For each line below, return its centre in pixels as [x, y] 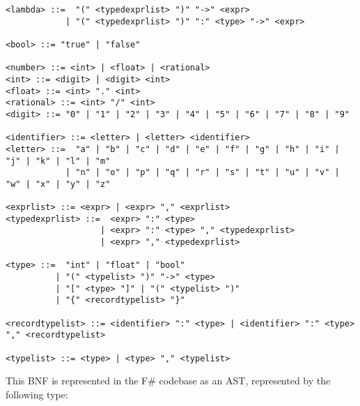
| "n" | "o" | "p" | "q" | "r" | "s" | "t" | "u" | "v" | [202, 173]
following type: [37, 394]
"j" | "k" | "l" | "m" [58, 161]
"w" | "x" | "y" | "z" [58, 184]
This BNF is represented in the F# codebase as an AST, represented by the [168, 381]
